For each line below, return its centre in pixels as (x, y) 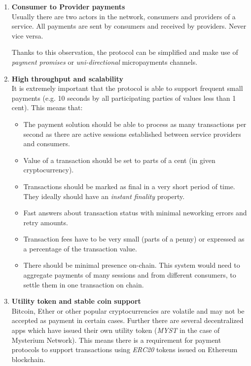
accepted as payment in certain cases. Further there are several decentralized (127, 320)
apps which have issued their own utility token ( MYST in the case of (116, 330)
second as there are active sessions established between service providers (132, 134)
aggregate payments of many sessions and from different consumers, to (130, 275)
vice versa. (27, 35)
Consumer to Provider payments (68, 6)
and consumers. (47, 143)
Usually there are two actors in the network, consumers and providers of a (124, 16)
